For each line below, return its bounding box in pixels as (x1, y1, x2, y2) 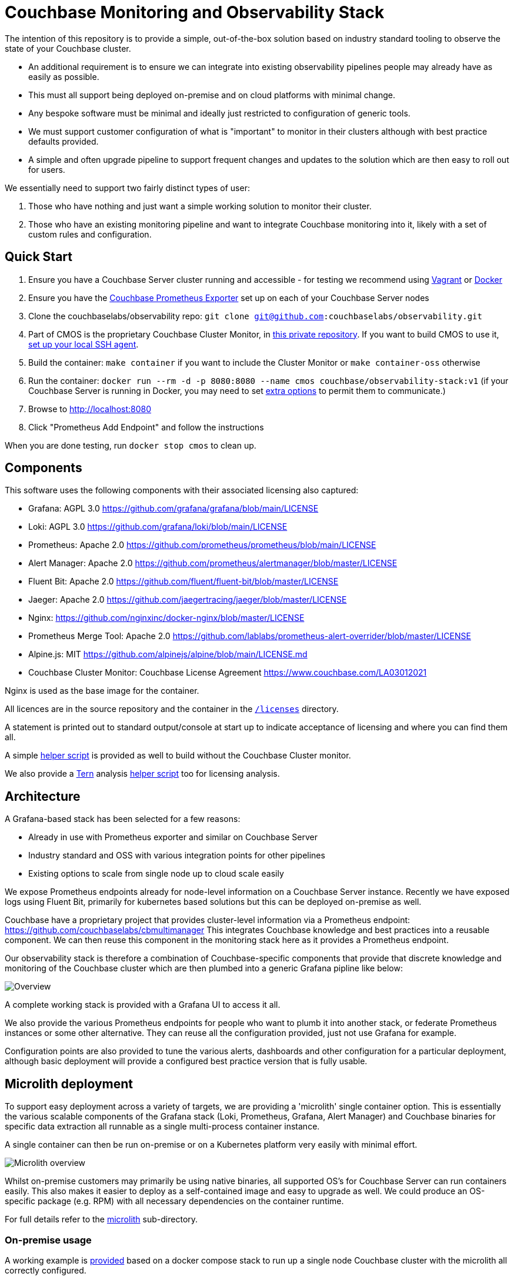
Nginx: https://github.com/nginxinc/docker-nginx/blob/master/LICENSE (28, 613, 305, 623)
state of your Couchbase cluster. (5, 43, 131, 54)
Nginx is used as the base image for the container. (5, 686, 199, 696)
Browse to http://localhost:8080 (28, 403, 152, 414)
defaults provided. (28, 136, 99, 146)
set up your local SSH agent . (28, 339, 139, 349)
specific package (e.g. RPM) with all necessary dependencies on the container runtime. (5, 1196, 344, 1207)
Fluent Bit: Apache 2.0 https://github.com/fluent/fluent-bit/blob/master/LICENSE (28, 576, 339, 587)
